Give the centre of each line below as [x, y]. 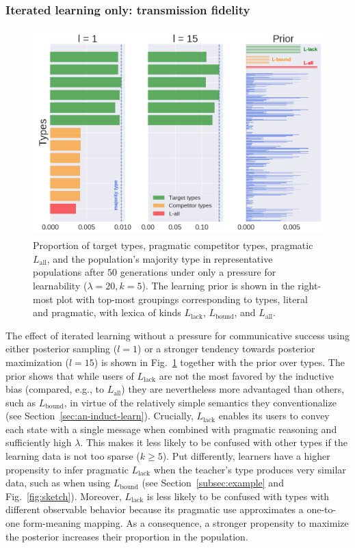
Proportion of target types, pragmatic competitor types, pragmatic [173, 245]
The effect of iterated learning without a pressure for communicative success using [178, 335]
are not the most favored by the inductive [246, 375]
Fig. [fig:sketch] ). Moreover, [64, 496]
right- [310, 285]
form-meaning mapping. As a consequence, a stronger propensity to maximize [186, 523]
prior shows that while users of [70, 375]
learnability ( [60, 285]
